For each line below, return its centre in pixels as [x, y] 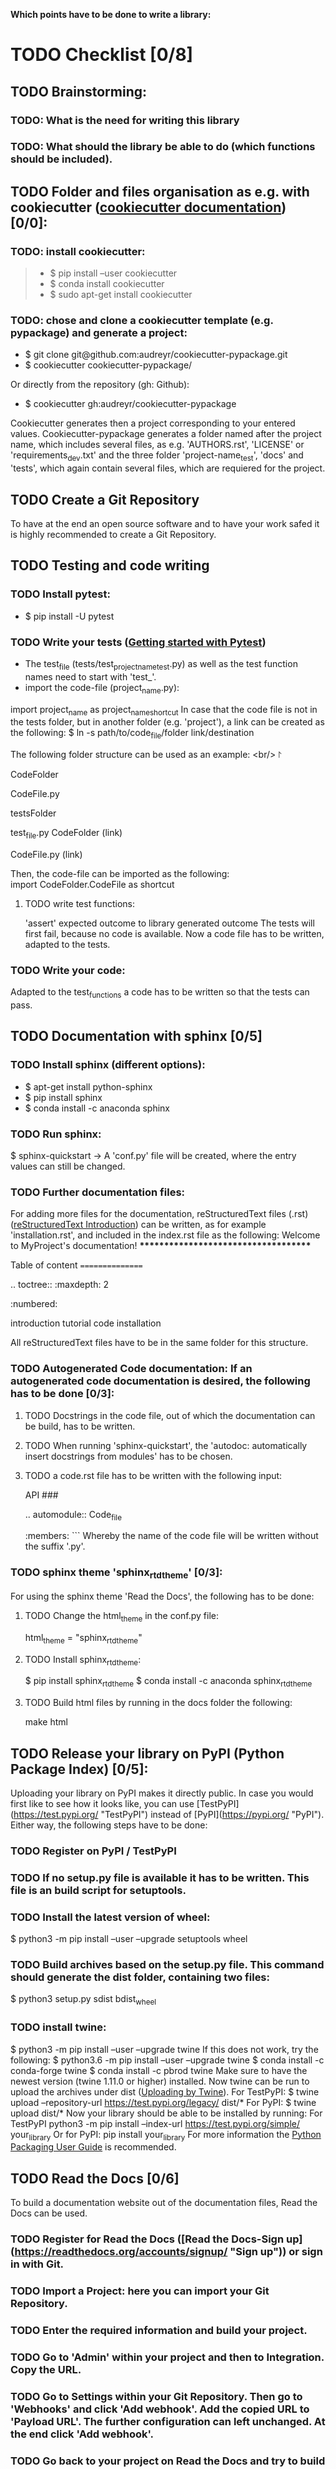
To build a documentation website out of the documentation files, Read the [164, 2203]
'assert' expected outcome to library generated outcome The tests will [169, 923]
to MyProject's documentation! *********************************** [161, 1246]
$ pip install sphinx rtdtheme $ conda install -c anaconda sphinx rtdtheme [168, 1682]
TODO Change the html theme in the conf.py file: [122, 1617]
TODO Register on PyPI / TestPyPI [93, 1851]
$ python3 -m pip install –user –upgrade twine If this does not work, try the [164, 2049]
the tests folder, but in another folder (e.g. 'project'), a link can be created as [167, 722]
